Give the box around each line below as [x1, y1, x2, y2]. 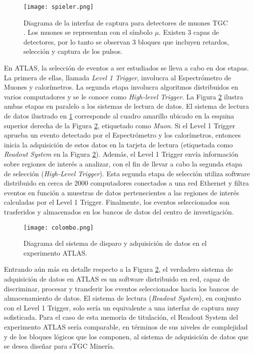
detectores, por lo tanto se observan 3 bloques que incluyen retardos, [23, 36, 229, 47]
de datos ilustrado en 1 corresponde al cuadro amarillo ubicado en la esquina [4, 111, 234, 120]
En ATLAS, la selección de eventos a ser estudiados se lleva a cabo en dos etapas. [4, 63, 249, 73]
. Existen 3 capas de [159, 27, 219, 37]
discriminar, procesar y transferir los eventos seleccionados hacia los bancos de [4, 283, 239, 293]
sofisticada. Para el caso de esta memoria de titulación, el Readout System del [4, 312, 238, 322]
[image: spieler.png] [23, 3, 94, 10]
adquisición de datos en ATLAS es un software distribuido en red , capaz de [4, 273, 230, 283]
